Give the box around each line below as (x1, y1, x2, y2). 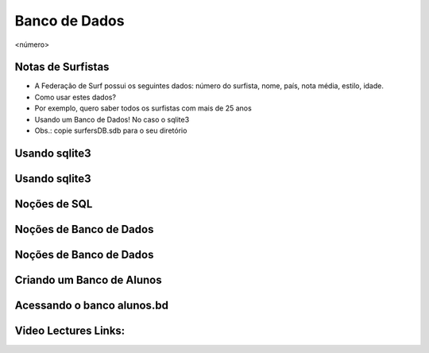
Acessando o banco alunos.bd (14, 298, 168, 312)
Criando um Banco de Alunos (14, 273, 162, 286)
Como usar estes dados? (34, 92, 117, 102)
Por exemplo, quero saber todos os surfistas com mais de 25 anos (34, 103, 252, 113)
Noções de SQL (14, 197, 93, 211)
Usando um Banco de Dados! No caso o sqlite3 (34, 114, 190, 124)
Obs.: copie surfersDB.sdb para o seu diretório (34, 126, 187, 135)
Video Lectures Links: (14, 324, 126, 337)
